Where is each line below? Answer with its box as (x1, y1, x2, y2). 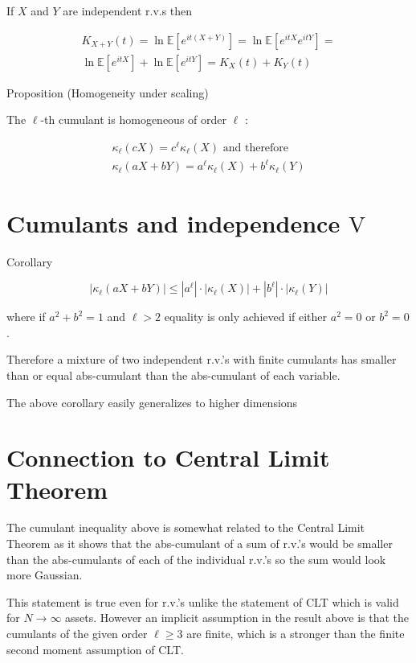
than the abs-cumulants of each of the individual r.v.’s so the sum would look (6, 550, 386, 567)
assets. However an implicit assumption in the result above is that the (65, 609, 410, 626)
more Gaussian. (6, 566, 83, 583)
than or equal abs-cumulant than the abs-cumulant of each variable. (6, 366, 341, 383)
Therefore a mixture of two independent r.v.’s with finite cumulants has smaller (6, 351, 397, 368)
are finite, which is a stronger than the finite (186, 625, 405, 642)
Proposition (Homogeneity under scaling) (6, 84, 209, 101)
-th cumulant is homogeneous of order (40, 111, 226, 128)
